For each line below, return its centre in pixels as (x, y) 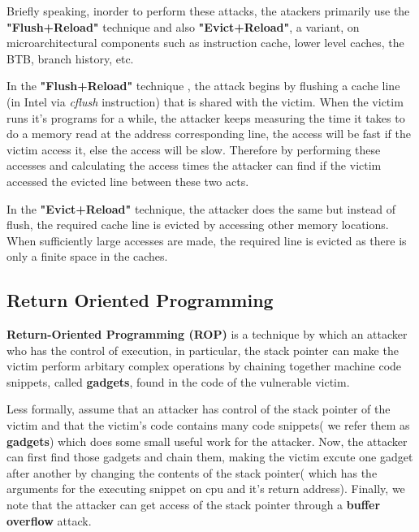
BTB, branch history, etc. (70, 58)
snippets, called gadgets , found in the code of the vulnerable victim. (178, 381)
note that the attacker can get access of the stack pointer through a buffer (194, 505)
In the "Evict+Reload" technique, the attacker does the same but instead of (201, 208)
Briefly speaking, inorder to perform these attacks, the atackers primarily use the (208, 11)
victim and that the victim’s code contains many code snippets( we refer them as (208, 425)
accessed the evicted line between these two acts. (128, 181)
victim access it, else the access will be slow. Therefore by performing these (194, 149)
